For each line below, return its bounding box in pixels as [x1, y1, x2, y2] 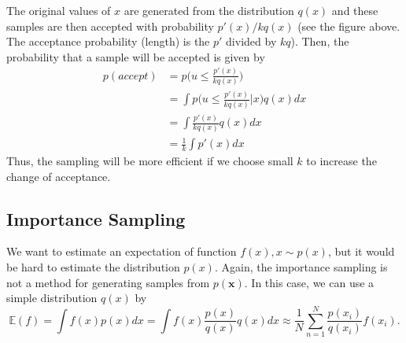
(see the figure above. [297, 17, 400, 34]
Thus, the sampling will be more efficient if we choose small [6, 153, 293, 169]
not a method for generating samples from [6, 274, 210, 290]
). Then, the [290, 33, 349, 50]
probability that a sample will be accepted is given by [6, 48, 265, 65]
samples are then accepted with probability [6, 17, 214, 34]
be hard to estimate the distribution [6, 259, 180, 275]
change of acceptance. [6, 168, 111, 184]
